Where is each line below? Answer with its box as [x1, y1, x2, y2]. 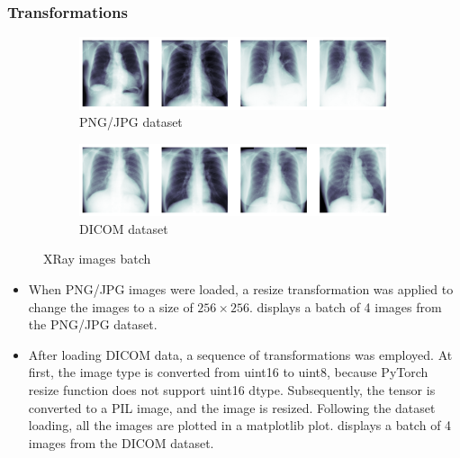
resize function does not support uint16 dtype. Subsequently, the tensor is [28, 380, 436, 399]
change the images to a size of [28, 297, 194, 316]
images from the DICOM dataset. [28, 433, 214, 452]
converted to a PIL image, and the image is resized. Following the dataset [28, 398, 436, 417]
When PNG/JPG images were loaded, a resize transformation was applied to [28, 279, 454, 298]
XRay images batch [43, 249, 151, 268]
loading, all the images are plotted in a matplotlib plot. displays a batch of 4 [28, 416, 452, 435]
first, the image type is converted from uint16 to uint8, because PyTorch [28, 363, 428, 382]
